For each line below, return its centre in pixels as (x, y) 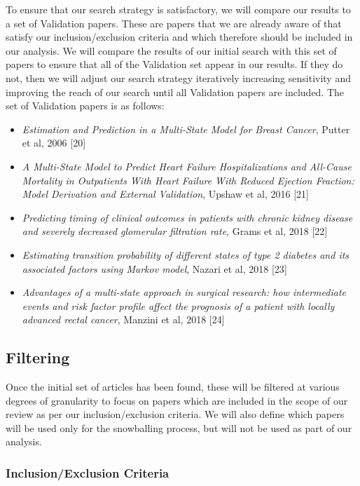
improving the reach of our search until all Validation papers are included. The (175, 92)
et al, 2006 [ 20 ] (54, 143)
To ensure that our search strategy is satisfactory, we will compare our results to (178, 9)
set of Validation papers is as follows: (85, 106)
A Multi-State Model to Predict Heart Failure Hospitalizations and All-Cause (187, 166)
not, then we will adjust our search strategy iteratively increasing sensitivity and (178, 77)
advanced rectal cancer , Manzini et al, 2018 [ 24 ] (123, 319)
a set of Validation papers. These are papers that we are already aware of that (174, 23)
